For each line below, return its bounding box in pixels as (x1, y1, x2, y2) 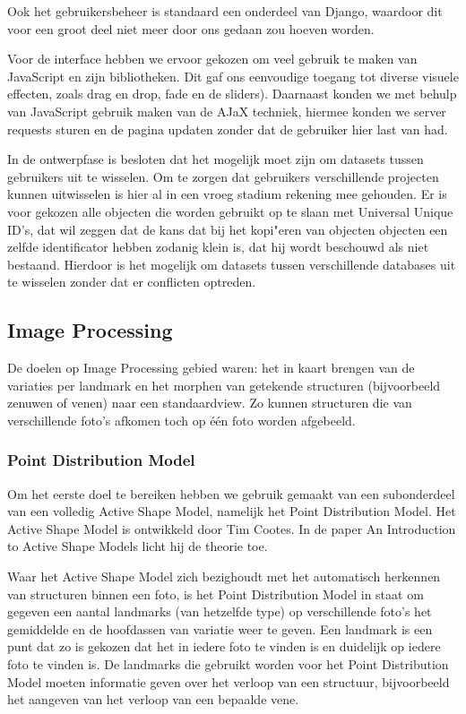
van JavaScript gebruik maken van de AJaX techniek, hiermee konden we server (7, 101, 446, 120)
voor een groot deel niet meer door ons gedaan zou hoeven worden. (7, 19, 375, 38)
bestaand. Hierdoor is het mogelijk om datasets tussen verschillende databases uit (7, 254, 456, 273)
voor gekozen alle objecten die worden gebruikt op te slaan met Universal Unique (7, 202, 453, 220)
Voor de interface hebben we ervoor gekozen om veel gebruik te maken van (7, 49, 418, 68)
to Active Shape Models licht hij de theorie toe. (7, 537, 268, 555)
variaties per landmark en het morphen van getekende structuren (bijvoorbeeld (7, 375, 441, 394)
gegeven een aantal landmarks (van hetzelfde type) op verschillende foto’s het (7, 602, 432, 621)
